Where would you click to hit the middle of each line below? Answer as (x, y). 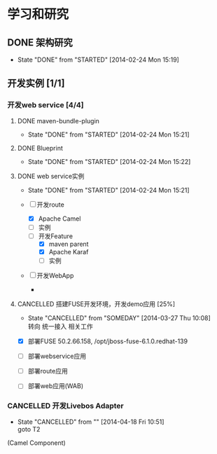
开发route (50, 205)
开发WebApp (55, 276)
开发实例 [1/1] (36, 84)
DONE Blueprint (40, 148)
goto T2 (29, 429)
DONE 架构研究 (40, 42)
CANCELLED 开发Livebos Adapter (65, 406)
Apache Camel (59, 219)
